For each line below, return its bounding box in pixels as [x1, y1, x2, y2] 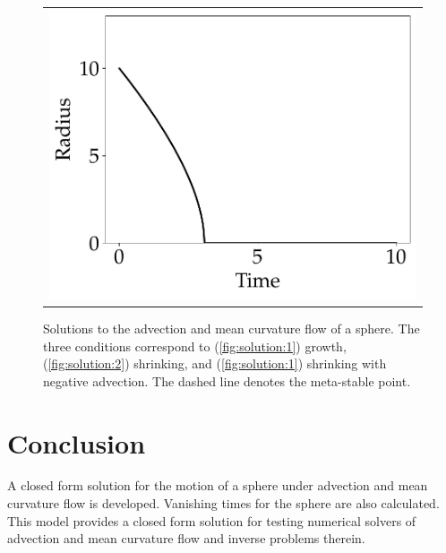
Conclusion [7, 424, 146, 461]
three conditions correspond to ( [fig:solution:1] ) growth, [43, 336, 347, 355]
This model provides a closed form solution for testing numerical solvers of [7, 511, 416, 530]
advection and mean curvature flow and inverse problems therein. [7, 529, 365, 548]
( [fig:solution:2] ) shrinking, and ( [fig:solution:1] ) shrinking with [43, 354, 387, 373]
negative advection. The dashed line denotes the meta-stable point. [43, 371, 411, 390]
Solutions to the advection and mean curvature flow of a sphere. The [43, 318, 420, 337]
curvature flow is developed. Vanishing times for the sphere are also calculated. [7, 494, 440, 513]
